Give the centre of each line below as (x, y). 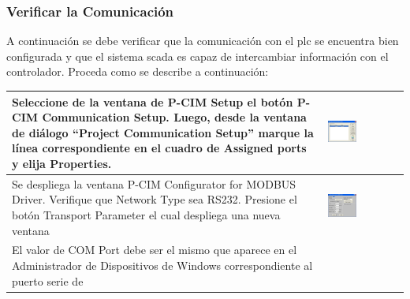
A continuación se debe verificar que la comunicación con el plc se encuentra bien (203, 41)
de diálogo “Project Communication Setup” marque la (163, 132)
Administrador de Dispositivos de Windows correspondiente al (162, 265)
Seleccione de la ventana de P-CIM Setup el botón (153, 101)
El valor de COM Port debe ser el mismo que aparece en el (155, 250)
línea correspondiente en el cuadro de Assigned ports (159, 148)
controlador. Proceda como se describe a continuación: (138, 71)
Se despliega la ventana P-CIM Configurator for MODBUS (154, 183)
